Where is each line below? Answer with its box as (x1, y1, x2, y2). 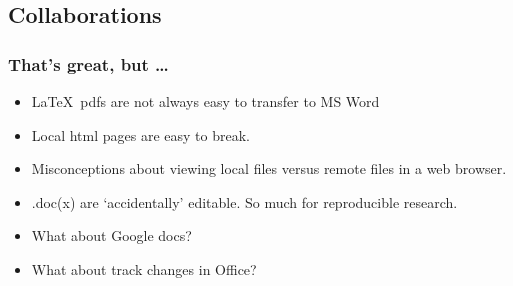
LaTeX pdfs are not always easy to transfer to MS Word (31, 91, 380, 111)
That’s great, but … (8, 51, 169, 76)
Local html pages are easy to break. (31, 124, 250, 145)
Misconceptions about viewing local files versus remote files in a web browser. (31, 158, 507, 179)
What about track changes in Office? (31, 258, 257, 279)
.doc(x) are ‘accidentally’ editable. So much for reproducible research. (31, 191, 458, 212)
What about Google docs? (31, 225, 192, 246)
